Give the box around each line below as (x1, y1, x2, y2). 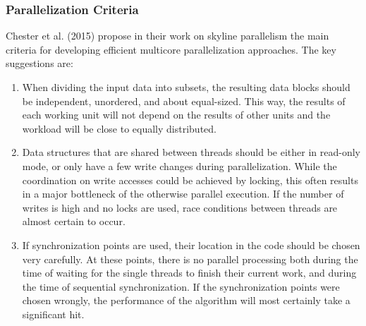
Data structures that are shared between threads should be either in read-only (22, 145, 360, 159)
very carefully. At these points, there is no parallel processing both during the (22, 251, 358, 266)
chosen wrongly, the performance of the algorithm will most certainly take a (22, 293, 350, 308)
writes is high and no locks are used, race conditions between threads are (22, 200, 338, 215)
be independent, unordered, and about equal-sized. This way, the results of (22, 93, 346, 108)
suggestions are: (6, 56, 73, 71)
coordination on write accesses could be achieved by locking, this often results (22, 172, 358, 187)
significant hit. (22, 306, 85, 321)
